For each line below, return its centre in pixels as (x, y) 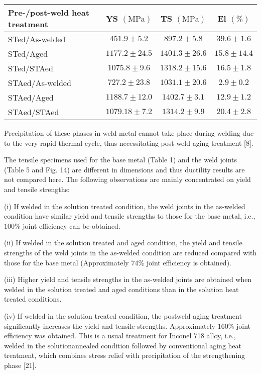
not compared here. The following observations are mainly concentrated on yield (127, 179)
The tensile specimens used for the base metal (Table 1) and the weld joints (121, 160)
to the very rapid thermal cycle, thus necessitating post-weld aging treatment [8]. (129, 143)
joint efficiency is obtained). (189, 262)
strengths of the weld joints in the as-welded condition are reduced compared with (130, 252)
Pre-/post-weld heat (49, 12)
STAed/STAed (34, 112)
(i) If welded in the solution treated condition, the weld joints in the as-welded (125, 206)
